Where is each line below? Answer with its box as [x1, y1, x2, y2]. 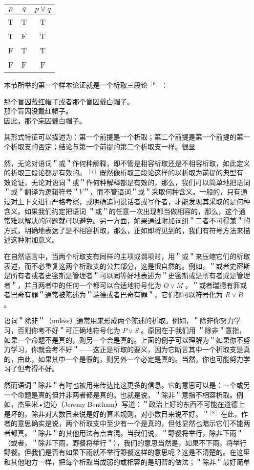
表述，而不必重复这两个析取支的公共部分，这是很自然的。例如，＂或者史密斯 [4, 260, 250, 271]
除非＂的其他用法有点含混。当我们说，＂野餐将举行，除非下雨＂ [38, 428, 243, 438]
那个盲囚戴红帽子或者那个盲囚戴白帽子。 [4, 96, 134, 106]
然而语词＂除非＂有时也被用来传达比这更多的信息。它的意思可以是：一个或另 [4, 380, 250, 390]
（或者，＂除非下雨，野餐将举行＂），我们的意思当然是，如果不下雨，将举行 [4, 437, 247, 447]
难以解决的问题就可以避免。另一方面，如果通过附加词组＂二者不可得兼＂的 [10, 215, 250, 226]
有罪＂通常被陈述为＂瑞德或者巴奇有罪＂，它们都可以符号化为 [24, 289, 223, 300]
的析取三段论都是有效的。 [4, 167, 86, 178]
